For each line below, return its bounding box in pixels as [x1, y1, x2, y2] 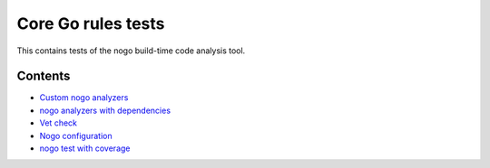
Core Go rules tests [16, 14, 165, 33]
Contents [16, 69, 71, 84]
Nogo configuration [39, 130, 113, 141]
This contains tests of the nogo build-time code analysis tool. [16, 45, 246, 56]
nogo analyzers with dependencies [39, 105, 171, 116]
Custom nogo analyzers [39, 92, 129, 103]
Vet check [39, 117, 77, 128]
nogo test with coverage [39, 143, 131, 154]
